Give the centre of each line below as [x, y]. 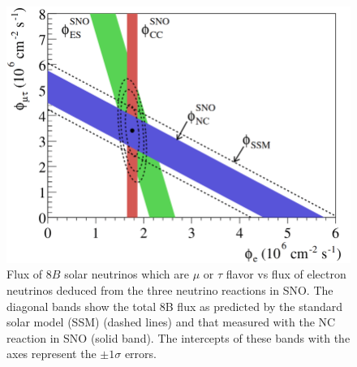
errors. [140, 354]
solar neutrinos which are [127, 274]
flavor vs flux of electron [286, 274]
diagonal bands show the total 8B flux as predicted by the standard [174, 306]
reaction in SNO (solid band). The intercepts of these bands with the [178, 337]
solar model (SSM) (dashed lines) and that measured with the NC [171, 322]
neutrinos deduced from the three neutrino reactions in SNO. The [170, 289]
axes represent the [52, 354]
